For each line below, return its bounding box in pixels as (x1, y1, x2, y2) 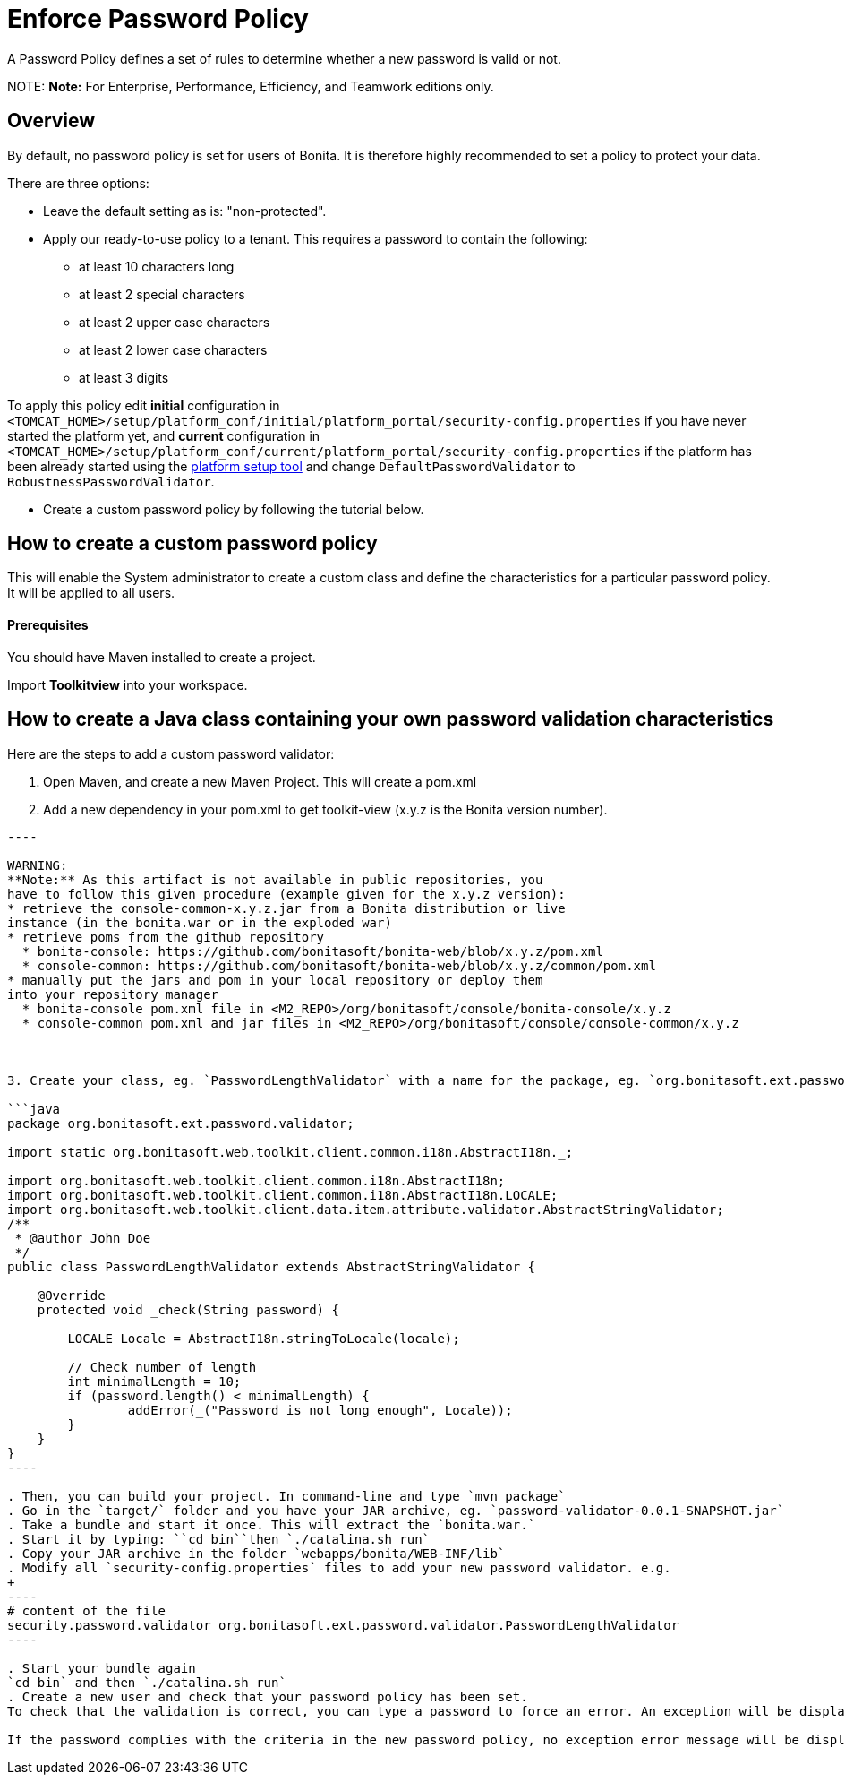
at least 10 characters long (79, 258, 235, 274)
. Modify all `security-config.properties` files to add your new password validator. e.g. (7, 1560, 671, 1575)
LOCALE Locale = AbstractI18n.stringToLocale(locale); (67, 1330, 460, 1346)
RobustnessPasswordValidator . (7, 473, 215, 489)
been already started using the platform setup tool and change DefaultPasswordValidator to (7, 458, 576, 474)
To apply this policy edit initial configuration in (7, 397, 280, 413)
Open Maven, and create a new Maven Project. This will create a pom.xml (43, 773, 477, 789)
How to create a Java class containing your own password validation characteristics (7, 708, 774, 731)
